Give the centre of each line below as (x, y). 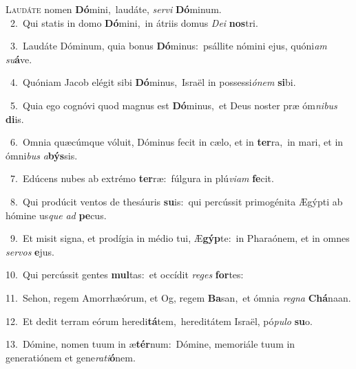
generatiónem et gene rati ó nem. (71, 357)
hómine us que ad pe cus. (56, 215)
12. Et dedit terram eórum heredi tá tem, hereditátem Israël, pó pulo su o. (159, 321)
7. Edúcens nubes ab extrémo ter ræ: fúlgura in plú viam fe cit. (142, 178)
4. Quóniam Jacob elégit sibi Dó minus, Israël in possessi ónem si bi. (153, 82)
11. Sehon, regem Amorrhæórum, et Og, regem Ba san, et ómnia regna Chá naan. (178, 297)
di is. (15, 119)
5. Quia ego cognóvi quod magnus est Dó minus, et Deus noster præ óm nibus (174, 105)
